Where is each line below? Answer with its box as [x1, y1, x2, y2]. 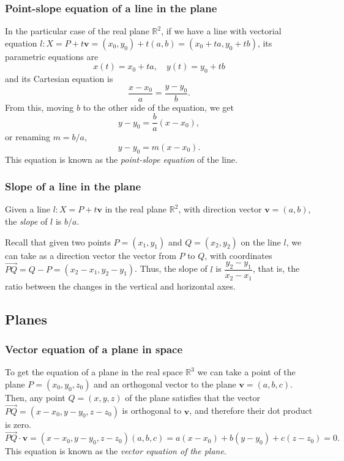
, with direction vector [178, 203, 262, 216]
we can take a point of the [197, 365, 296, 378]
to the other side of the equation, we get [83, 100, 234, 113]
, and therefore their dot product [189, 404, 313, 417]
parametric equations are [5, 50, 99, 62]
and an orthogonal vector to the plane [94, 377, 236, 390]
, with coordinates [204, 249, 272, 261]
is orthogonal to [122, 404, 182, 417]
